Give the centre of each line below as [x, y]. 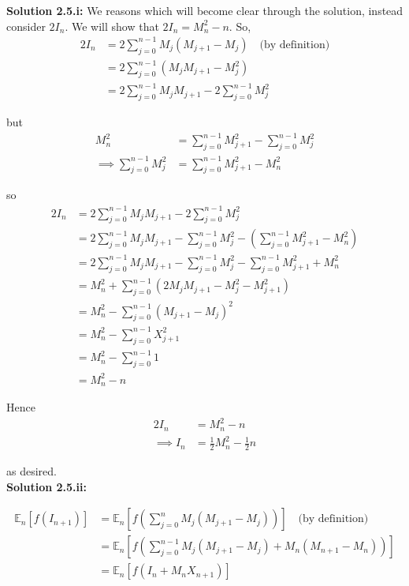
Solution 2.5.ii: [46, 486]
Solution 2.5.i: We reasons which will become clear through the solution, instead [205, 10]
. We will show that [112, 26]
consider [26, 26]
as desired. [32, 470]
